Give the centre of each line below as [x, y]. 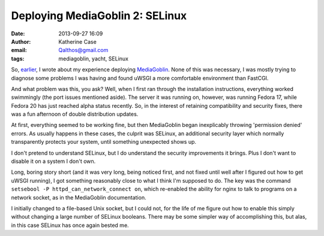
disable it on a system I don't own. [53, 161]
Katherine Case [78, 41]
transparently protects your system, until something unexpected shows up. [104, 142]
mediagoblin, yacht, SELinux [94, 58]
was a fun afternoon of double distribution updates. [75, 114]
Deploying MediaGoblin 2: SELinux [99, 16]
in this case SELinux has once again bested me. [70, 225]
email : [19, 50]
